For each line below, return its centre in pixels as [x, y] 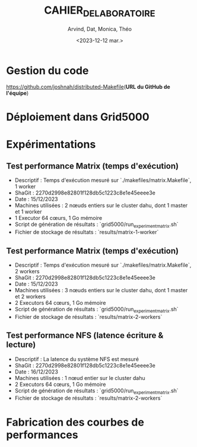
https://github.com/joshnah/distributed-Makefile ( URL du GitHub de [88, 87]
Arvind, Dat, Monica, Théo [100, 29]
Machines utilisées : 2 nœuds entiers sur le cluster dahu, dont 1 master [101, 206]
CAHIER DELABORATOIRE [100, 11]
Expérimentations [51, 144]
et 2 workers [30, 296]
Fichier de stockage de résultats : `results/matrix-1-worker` [87, 232]
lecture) [21, 345]
